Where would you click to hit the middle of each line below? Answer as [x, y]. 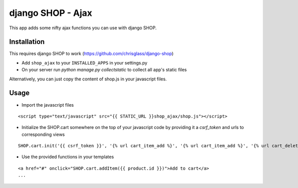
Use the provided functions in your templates [68, 157]
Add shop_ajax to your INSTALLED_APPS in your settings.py [84, 63]
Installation [27, 42]
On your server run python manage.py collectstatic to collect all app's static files [104, 70]
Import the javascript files [48, 105]
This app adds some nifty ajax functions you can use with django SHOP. [83, 28]
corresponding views [43, 134]
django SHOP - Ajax [51, 13]
